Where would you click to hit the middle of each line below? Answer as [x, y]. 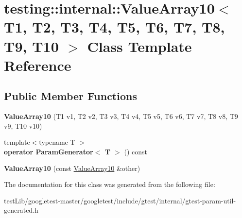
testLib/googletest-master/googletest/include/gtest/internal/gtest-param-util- [120, 200]
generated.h [21, 210]
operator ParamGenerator [49, 151]
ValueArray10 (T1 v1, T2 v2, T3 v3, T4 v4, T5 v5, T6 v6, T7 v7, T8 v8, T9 [121, 116]
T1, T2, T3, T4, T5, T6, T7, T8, [114, 27]
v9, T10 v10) [23, 126]
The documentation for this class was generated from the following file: [110, 184]
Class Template [139, 46]
